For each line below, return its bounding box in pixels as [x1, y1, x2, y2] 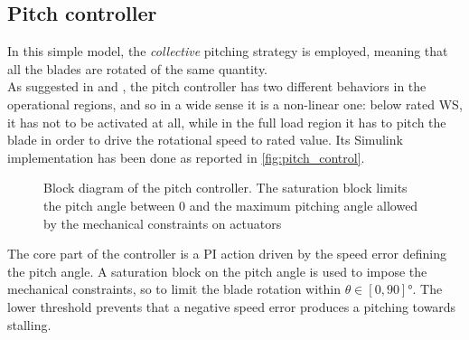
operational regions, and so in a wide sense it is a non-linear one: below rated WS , [7, 94, 463, 113]
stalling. [7, 315, 52, 334]
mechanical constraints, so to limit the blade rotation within [7, 279, 341, 298]
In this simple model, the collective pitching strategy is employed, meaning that [7, 42, 448, 61]
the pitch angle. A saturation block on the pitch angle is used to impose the [7, 261, 427, 280]
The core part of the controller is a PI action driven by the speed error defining [7, 244, 447, 263]
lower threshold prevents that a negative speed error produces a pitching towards [7, 297, 456, 316]
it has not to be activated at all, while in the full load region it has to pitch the [7, 112, 446, 131]
